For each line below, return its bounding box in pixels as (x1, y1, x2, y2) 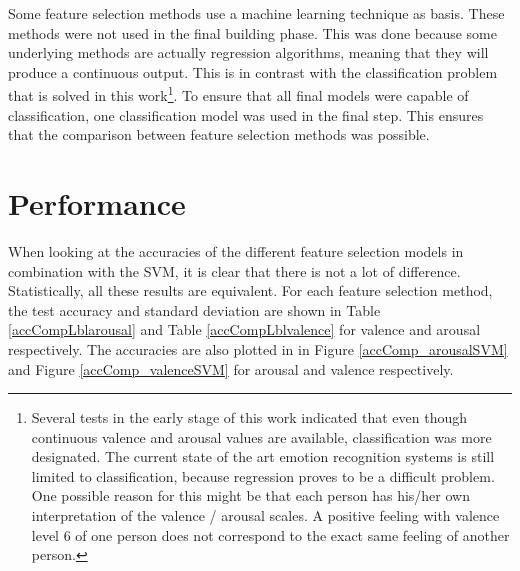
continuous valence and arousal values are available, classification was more (31, 426, 492, 447)
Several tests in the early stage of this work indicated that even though (31, 407, 467, 428)
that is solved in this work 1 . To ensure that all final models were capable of (8, 82, 469, 106)
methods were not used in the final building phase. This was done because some (8, 22, 497, 43)
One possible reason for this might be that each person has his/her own (31, 485, 470, 506)
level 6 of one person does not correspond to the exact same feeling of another (31, 524, 510, 545)
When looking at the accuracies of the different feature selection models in (8, 240, 464, 261)
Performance (8, 183, 186, 223)
